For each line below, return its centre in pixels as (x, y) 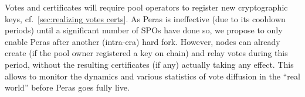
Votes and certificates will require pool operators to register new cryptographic (146, 7)
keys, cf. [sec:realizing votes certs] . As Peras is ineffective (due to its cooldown (145, 18)
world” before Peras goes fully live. (67, 87)
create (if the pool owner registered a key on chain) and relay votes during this (146, 53)
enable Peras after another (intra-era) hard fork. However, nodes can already (143, 41)
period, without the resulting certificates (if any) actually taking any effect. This (149, 64)
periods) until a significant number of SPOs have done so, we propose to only (144, 30)
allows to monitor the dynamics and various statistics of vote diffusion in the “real (152, 76)
